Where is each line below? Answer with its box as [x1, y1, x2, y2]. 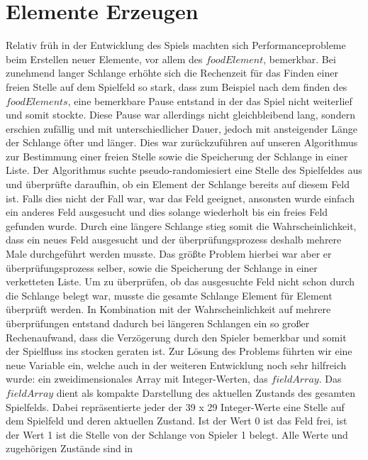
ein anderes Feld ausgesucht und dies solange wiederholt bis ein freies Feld [6, 204, 328, 219]
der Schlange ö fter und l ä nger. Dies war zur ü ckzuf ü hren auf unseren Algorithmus [6, 135, 358, 150]
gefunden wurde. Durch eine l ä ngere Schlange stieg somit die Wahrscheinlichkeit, [6, 218, 357, 233]
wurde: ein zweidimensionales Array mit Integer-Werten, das [6, 371, 268, 386]
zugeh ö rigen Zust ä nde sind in [6, 441, 133, 456]
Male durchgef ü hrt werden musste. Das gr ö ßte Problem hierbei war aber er [6, 246, 332, 261]
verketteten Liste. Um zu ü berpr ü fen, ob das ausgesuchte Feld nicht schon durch [6, 274, 355, 289]
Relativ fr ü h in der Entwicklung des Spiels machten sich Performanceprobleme [6, 38, 346, 53]
